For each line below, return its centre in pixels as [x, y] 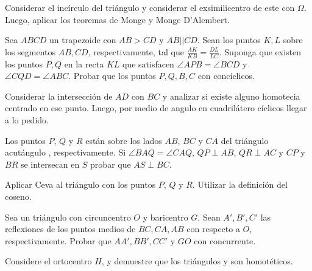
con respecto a [213, 229]
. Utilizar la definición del [240, 184]
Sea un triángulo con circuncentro [68, 217]
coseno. [18, 196]
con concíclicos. [226, 76]
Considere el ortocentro [48, 261]
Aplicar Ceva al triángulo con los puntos [80, 184]
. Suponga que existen [260, 51]
